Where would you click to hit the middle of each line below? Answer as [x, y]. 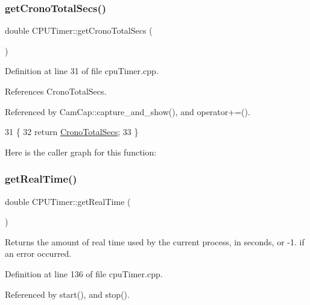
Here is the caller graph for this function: [81, 152]
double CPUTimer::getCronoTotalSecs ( [79, 30]
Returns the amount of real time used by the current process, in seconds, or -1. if [155, 241]
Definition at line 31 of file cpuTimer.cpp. [82, 71]
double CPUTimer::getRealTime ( [68, 201]
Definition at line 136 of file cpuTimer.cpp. [84, 273]
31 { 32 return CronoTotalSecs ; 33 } [72, 132]
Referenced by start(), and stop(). [67, 294]
